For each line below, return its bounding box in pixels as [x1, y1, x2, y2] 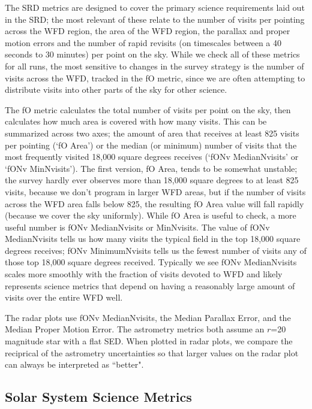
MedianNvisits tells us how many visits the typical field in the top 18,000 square [5, 232, 301, 245]
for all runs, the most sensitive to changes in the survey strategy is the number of [5, 59, 304, 72]
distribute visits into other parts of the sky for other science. [5, 83, 227, 96]
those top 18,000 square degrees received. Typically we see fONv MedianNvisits [5, 256, 297, 268]
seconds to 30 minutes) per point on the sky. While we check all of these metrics [5, 48, 300, 60]
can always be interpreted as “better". [5, 358, 144, 371]
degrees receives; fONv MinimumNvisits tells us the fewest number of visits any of [5, 244, 307, 256]
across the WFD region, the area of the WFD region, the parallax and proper [5, 25, 290, 37]
